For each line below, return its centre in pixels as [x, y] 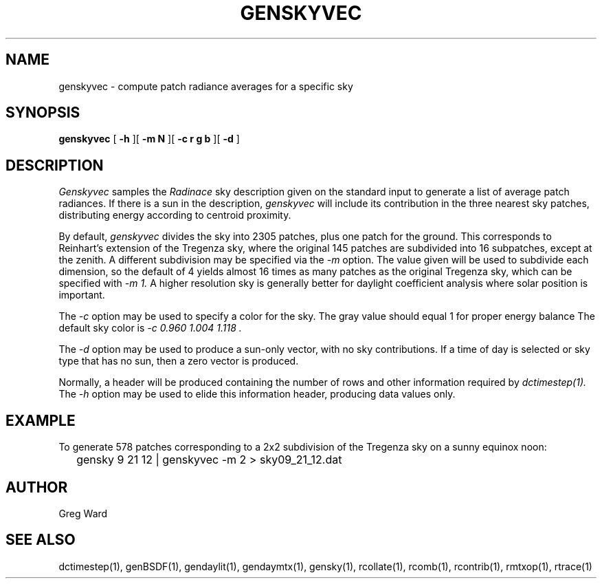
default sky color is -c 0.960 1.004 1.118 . [150, 328]
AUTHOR [37, 487]
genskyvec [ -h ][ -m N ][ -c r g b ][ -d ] [149, 139]
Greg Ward [83, 513]
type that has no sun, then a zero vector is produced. [179, 361]
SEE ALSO [41, 540]
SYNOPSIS [43, 113]
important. [82, 295]
